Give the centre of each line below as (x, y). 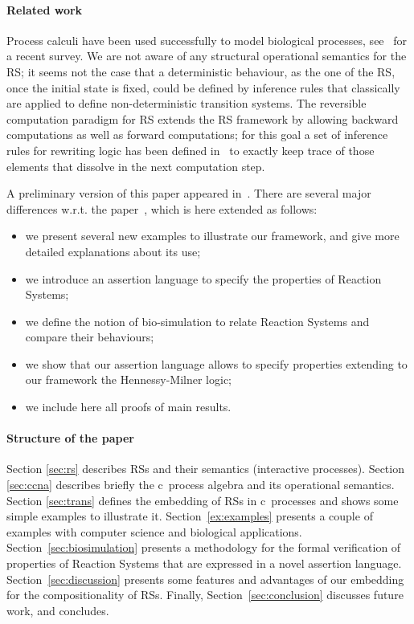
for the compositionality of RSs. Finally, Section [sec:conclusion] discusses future (205, 595)
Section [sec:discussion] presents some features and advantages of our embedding (205, 579)
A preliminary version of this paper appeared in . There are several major (189, 193)
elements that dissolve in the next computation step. (136, 166)
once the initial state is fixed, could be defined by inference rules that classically (203, 87)
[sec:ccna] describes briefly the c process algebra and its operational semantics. (201, 485)
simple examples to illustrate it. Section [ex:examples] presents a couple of (190, 516)
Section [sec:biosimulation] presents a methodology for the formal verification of (204, 547)
